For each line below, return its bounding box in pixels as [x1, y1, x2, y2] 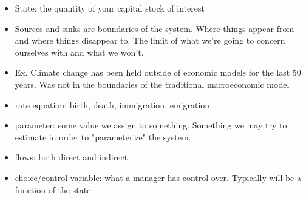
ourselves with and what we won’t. [15, 45, 144, 58]
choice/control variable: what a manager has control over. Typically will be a [15, 171, 301, 183]
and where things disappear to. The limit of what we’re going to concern [15, 34, 285, 47]
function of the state [15, 183, 91, 196]
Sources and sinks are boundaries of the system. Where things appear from [15, 22, 294, 35]
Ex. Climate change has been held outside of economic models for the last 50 [15, 66, 301, 79]
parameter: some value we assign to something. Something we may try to [15, 119, 287, 131]
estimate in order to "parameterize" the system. [15, 130, 191, 143]
